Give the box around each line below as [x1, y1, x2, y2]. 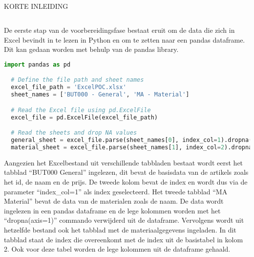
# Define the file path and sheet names [11, 76, 144, 84]
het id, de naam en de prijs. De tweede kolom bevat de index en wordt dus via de [4, 176, 248, 187]
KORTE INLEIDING [4, 1, 68, 11]
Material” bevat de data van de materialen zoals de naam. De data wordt [4, 196, 224, 206]
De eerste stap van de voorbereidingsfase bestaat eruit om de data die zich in [4, 25, 235, 35]
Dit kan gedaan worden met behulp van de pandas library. [4, 44, 179, 54]
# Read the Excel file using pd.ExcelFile [11, 106, 151, 114]
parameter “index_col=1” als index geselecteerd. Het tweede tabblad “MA [4, 186, 228, 196]
